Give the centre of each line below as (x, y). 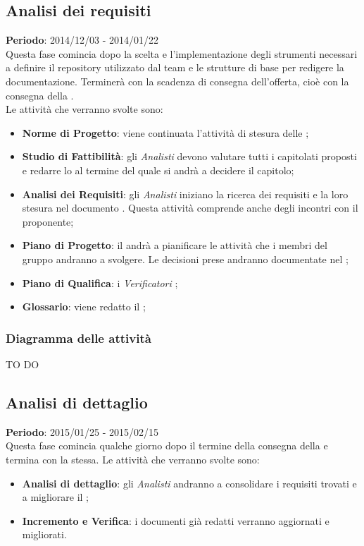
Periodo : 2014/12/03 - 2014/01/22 (82, 40)
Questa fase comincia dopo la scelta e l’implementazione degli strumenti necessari (182, 53)
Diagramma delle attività (79, 338)
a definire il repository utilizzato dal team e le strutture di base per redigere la (175, 67)
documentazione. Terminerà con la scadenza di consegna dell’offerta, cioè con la (177, 81)
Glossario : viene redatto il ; (84, 307)
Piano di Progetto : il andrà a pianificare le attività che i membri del (175, 245)
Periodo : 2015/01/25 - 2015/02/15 (82, 431)
